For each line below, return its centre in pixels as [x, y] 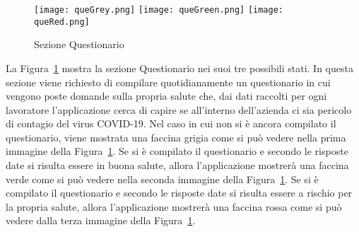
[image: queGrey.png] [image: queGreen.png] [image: [159, 10]
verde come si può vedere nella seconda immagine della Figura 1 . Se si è [162, 179]
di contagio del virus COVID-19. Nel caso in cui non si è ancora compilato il [171, 123]
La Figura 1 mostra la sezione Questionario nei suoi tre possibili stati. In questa [179, 68]
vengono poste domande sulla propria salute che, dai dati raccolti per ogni [166, 96]
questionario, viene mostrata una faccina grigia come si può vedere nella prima [176, 137]
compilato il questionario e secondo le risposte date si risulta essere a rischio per [179, 193]
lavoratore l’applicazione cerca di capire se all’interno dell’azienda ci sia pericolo [179, 109]
